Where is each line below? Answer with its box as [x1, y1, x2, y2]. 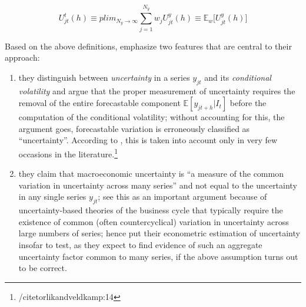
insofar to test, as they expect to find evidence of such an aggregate [18, 238, 262, 250]
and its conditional [204, 71, 271, 83]
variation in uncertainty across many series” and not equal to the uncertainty [18, 179, 297, 191]
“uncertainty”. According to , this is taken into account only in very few [18, 134, 278, 146]
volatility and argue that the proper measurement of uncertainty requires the [18, 84, 295, 97]
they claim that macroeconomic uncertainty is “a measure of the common [18, 167, 284, 180]
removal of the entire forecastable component [18, 97, 181, 109]
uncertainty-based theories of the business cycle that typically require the [18, 204, 283, 216]
